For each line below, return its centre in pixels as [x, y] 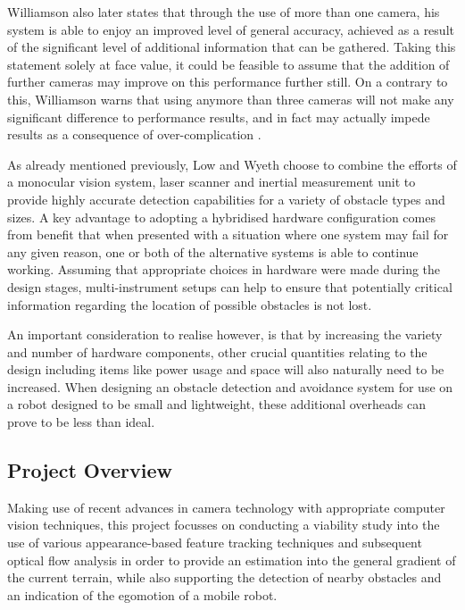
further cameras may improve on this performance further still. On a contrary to [228, 82]
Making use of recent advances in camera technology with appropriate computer [226, 507]
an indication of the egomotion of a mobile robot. [142, 594]
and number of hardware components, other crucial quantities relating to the [217, 351]
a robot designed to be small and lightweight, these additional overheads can [216, 404]
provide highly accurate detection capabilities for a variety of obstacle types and [226, 199]
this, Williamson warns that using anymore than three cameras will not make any [231, 99]
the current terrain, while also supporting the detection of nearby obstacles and [224, 577]
